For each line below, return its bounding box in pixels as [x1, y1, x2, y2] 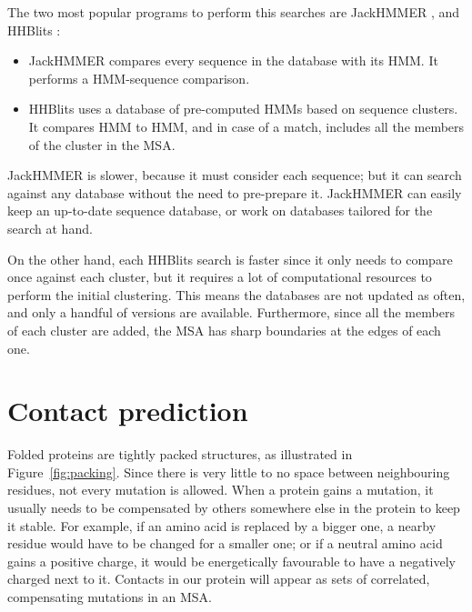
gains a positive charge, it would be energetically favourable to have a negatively [7, 551, 456, 570]
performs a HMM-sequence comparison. [28, 68, 250, 87]
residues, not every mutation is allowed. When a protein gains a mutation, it [7, 480, 434, 499]
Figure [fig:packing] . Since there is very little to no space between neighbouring [7, 462, 450, 481]
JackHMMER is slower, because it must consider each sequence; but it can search [7, 166, 462, 185]
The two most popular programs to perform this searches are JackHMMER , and [7, 3, 460, 21]
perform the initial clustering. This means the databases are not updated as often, [7, 285, 466, 304]
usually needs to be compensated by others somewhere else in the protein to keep [7, 498, 460, 517]
